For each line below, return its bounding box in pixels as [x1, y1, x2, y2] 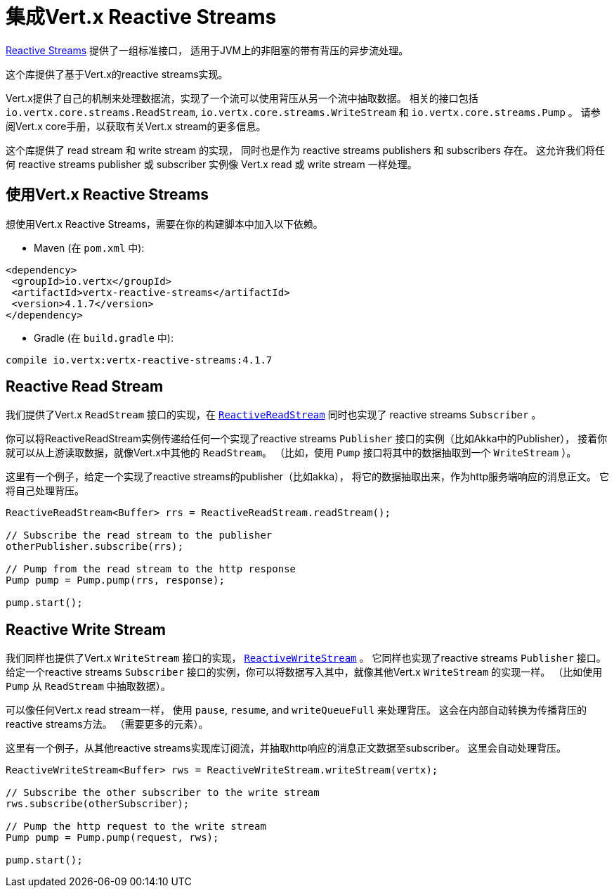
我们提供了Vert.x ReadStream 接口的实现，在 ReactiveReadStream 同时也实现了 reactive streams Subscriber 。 [6, 409, 542, 421]
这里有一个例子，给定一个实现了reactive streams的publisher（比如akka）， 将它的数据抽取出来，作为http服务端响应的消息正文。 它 [6, 470, 609, 483]
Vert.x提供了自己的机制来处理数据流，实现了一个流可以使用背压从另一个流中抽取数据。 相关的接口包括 [6, 91, 478, 104]
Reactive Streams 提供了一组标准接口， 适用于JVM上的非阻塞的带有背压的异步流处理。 [6, 44, 409, 56]
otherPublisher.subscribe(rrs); [6, 541, 183, 553]
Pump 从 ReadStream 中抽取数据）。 [6, 680, 171, 693]
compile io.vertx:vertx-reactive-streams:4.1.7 [6, 354, 273, 366]
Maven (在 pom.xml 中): [34, 241, 145, 254]
